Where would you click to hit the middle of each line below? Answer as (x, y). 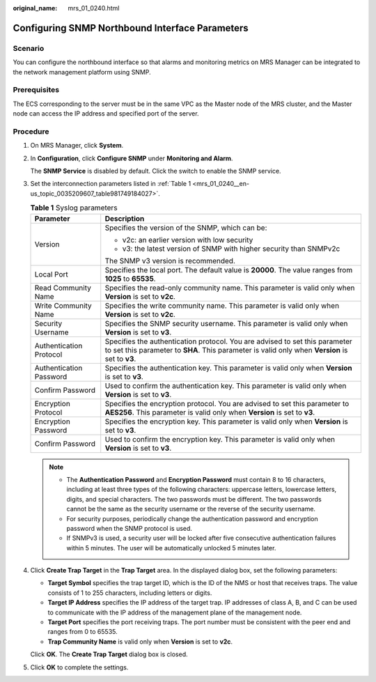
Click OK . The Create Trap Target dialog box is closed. (109, 654)
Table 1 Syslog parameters (74, 208)
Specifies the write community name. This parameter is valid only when (222, 305)
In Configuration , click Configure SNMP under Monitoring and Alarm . (132, 158)
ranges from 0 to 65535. (83, 632)
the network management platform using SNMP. (82, 72)
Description (125, 218)
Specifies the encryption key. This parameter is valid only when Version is (226, 421)
